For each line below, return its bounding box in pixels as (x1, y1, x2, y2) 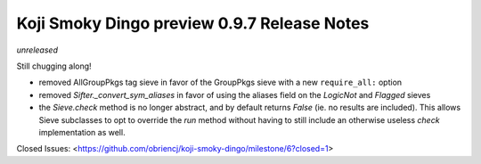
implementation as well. (38, 127, 126, 137)
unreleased (16, 45, 58, 55)
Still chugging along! (16, 61, 93, 71)
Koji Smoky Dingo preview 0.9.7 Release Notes (16, 13, 370, 33)
